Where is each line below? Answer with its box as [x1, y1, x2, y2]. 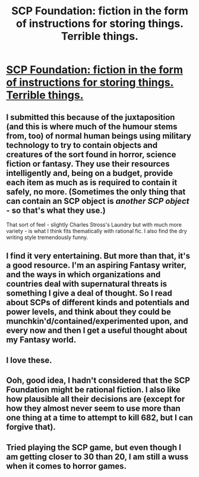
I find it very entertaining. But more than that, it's [6, 251, 190, 261]
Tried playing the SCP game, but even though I [6, 442, 181, 453]
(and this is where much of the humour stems [6, 121, 178, 132]
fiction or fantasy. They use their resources [6, 159, 170, 169]
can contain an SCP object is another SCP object [6, 196, 189, 206]
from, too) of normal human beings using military [6, 131, 192, 141]
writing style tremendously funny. [6, 234, 89, 241]
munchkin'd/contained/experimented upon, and [6, 316, 188, 326]
